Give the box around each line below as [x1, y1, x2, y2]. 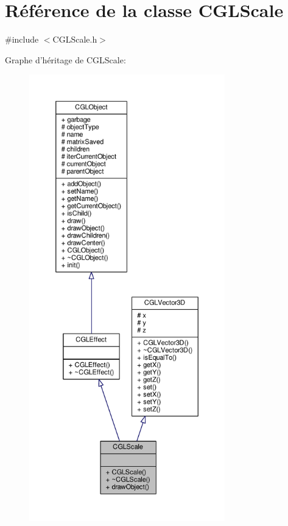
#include [5, 33, 39, 46]
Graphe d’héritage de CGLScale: [5, 53, 126, 66]
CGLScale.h [52, 33, 97, 46]
